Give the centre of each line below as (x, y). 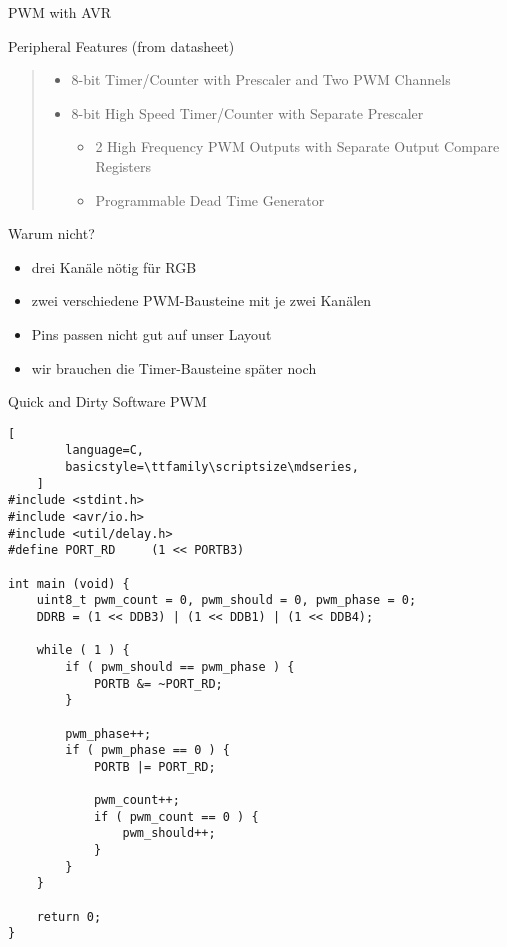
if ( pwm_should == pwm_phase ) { (180, 666)
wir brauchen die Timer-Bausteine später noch (174, 367)
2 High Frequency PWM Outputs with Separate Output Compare (297, 146)
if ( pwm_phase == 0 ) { (147, 750)
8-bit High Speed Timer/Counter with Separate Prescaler (247, 112)
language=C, (105, 450)
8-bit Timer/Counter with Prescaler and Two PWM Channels (261, 79)
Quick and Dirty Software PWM (107, 401)
